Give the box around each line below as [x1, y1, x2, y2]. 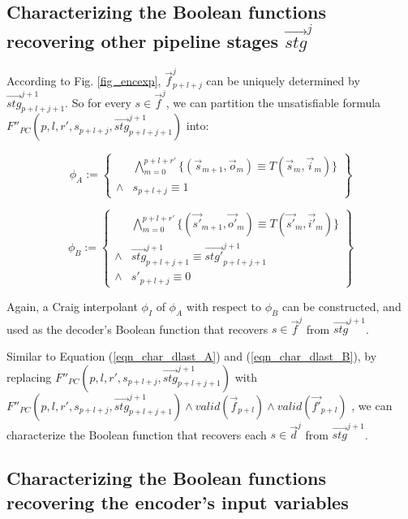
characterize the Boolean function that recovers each [6, 426, 267, 443]
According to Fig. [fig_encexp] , [6, 71, 161, 89]
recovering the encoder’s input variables [6, 489, 349, 514]
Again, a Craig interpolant [6, 297, 138, 314]
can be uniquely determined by [206, 71, 360, 89]
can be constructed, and [281, 297, 402, 314]
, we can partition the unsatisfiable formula [165, 93, 381, 110]
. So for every [65, 93, 131, 110]
